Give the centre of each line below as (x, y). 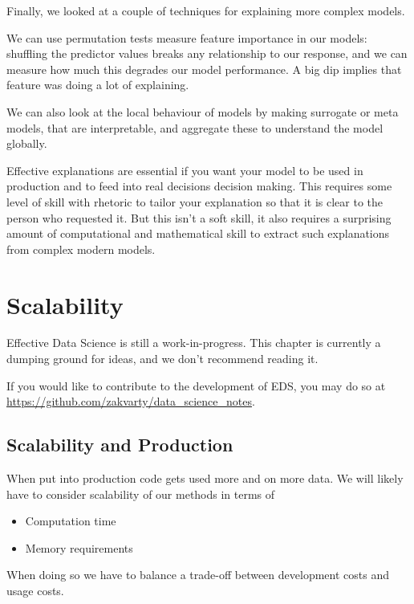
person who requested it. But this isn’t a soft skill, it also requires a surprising (199, 217)
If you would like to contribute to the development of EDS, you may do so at (196, 385)
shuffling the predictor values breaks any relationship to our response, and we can (207, 53)
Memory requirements (79, 547)
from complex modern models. (81, 249)
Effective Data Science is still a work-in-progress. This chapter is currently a (194, 343)
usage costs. (35, 590)
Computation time (71, 521)
